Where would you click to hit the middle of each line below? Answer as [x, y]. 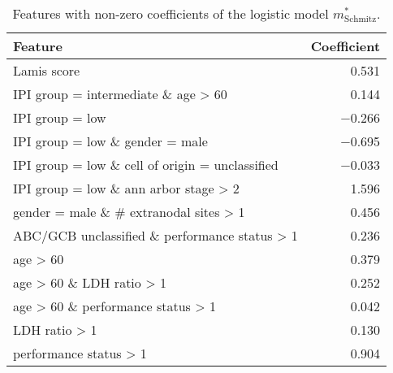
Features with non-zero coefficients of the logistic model [171, 13]
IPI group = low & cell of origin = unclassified [146, 165]
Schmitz [360, 19]
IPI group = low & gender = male [110, 141]
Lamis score [47, 70]
